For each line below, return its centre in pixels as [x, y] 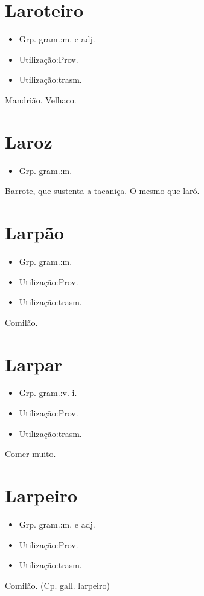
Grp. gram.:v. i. [48, 393]
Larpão [34, 232]
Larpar [34, 364]
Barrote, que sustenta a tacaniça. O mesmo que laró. [102, 191]
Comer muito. [30, 454]
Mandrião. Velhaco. [41, 99]
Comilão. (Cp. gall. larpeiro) [57, 585]
